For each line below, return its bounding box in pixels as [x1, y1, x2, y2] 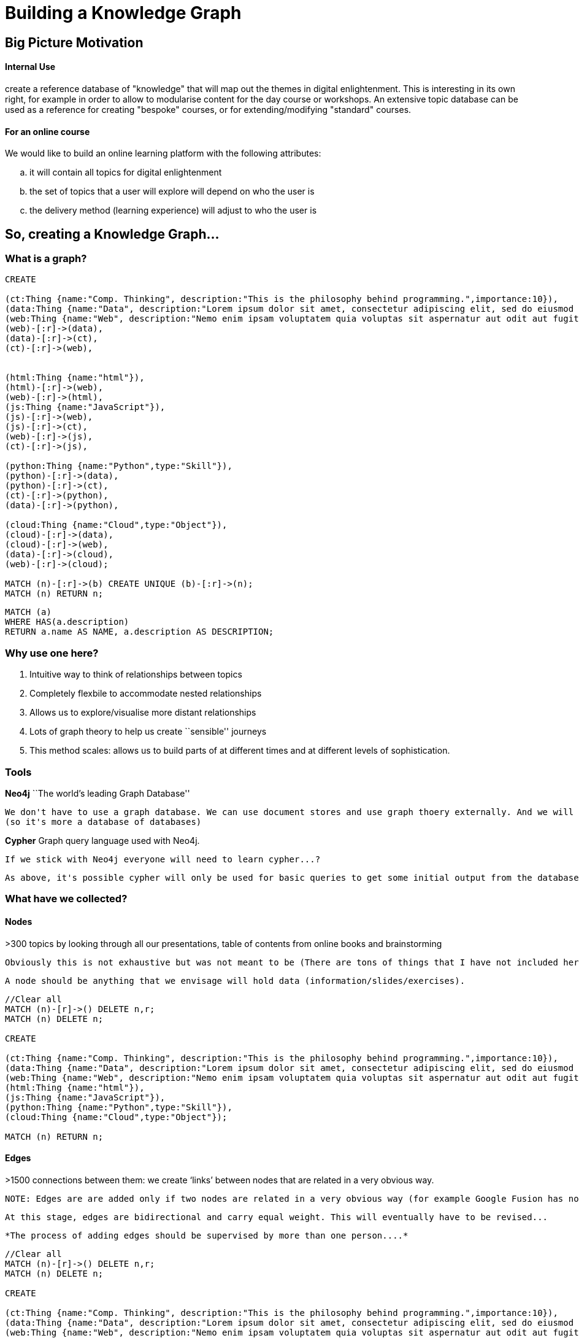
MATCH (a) [5, 607, 52, 617]
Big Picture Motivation [5, 34, 144, 50]
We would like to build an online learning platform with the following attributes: [5, 148, 321, 159]
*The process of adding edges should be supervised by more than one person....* [5, 1230, 408, 1240]
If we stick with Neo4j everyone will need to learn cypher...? [5, 854, 321, 864]
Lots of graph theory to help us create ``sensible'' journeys [29, 726, 267, 737]
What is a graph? [5, 252, 87, 265]
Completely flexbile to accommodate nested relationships [29, 688, 262, 699]
